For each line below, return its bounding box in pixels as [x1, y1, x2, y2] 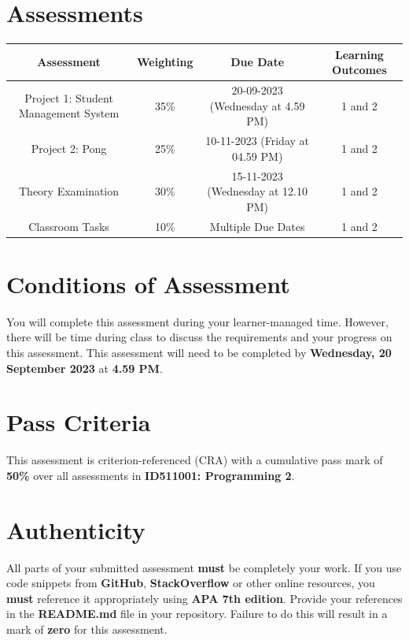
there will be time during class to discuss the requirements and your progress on [6, 329, 392, 345]
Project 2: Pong [31, 140, 107, 156]
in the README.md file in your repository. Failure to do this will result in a [6, 605, 388, 622]
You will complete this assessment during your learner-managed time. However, [6, 313, 389, 329]
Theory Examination [19, 183, 120, 199]
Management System [18, 105, 120, 121]
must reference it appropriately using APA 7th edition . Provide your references [6, 590, 403, 606]
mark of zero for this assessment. [6, 620, 168, 637]
